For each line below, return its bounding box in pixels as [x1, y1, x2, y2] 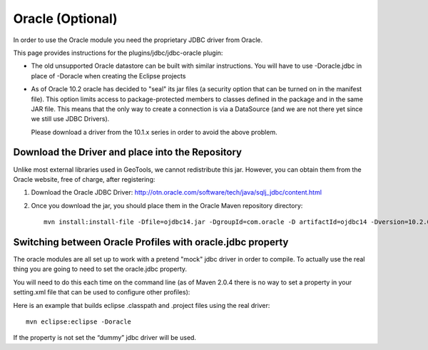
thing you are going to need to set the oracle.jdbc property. [13, 264, 188, 274]
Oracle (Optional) [13, 11, 118, 26]
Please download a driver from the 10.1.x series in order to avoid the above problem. [31, 128, 277, 136]
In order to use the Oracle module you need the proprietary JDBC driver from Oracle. [13, 36, 263, 44]
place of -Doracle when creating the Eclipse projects [31, 71, 186, 80]
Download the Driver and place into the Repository [13, 146, 243, 158]
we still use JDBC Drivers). [31, 115, 110, 123]
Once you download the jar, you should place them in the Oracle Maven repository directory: [31, 201, 303, 210]
